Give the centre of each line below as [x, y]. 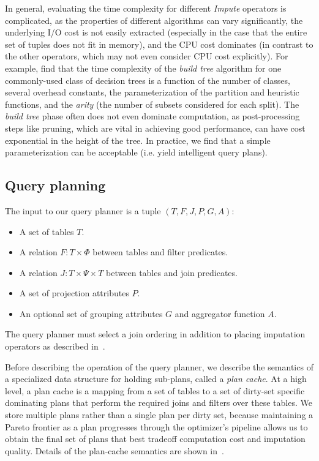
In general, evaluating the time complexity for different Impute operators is [146, 8]
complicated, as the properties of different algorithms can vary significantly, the [154, 20]
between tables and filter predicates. [160, 252]
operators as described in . [55, 346]
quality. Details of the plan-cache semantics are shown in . [114, 450]
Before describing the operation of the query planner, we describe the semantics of [159, 366]
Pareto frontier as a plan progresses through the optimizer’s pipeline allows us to [156, 426]
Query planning [55, 185]
